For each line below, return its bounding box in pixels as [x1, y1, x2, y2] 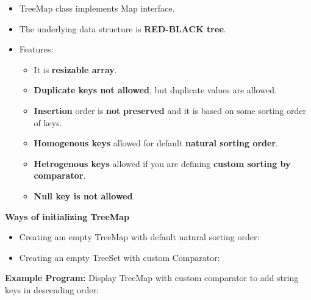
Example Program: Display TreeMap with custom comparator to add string [5, 271, 299, 284]
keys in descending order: [5, 283, 99, 296]
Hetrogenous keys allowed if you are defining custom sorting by [34, 157, 291, 170]
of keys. [34, 116, 62, 129]
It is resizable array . [34, 63, 117, 76]
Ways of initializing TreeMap [5, 210, 129, 223]
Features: [19, 43, 54, 55]
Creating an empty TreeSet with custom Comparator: [19, 251, 220, 263]
